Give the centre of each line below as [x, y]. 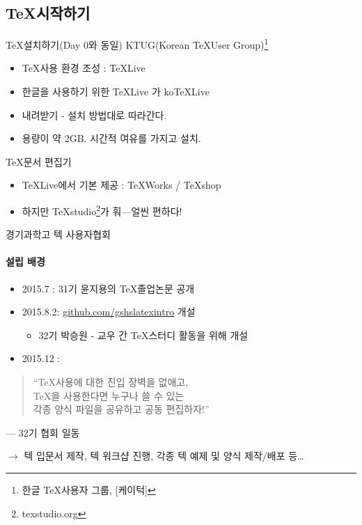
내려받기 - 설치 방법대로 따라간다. [94, 115]
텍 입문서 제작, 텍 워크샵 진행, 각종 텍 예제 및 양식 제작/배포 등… [164, 456]
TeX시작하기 [48, 13]
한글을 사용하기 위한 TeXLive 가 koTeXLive [116, 92]
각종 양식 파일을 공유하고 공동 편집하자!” [121, 409]
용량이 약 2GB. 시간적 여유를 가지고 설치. [111, 138]
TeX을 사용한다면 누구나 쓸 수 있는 [109, 395]
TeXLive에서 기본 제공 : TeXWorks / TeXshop [121, 185]
